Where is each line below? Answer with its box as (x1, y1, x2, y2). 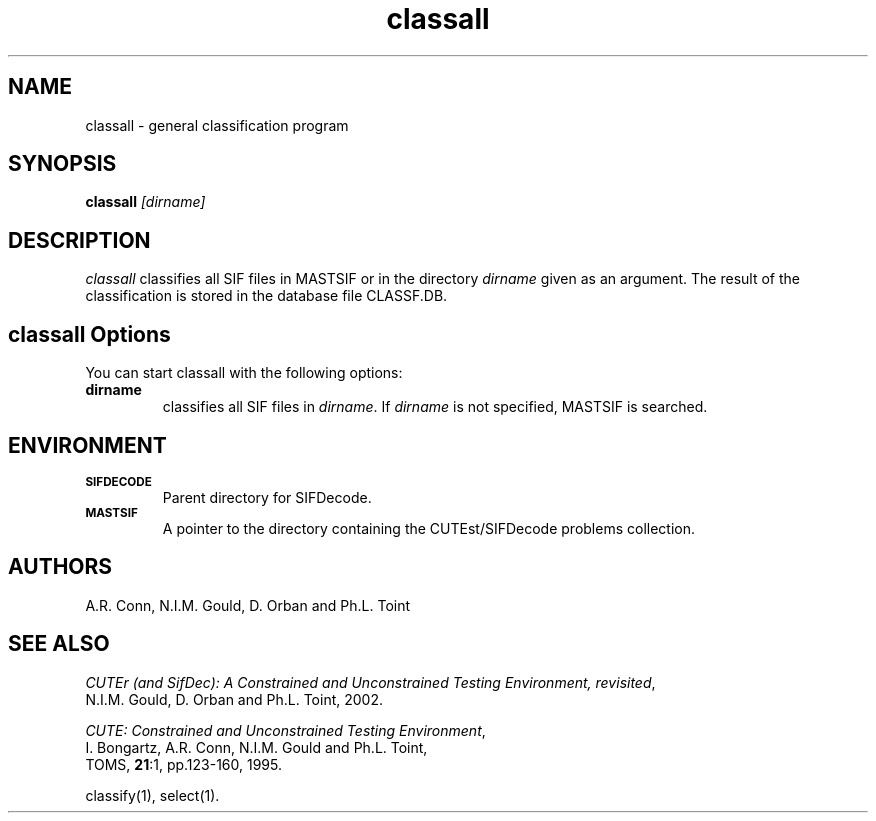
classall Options (8, 321, 171, 347)
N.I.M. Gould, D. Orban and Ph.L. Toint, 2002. (85, 690, 383, 708)
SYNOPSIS (8, 151, 117, 177)
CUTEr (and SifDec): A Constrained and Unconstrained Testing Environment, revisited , (85, 673, 656, 691)
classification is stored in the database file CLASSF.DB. (85, 287, 448, 305)
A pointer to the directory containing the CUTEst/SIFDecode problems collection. (162, 519, 696, 537)
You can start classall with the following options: (85, 364, 403, 382)
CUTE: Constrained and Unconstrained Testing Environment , (85, 721, 486, 739)
